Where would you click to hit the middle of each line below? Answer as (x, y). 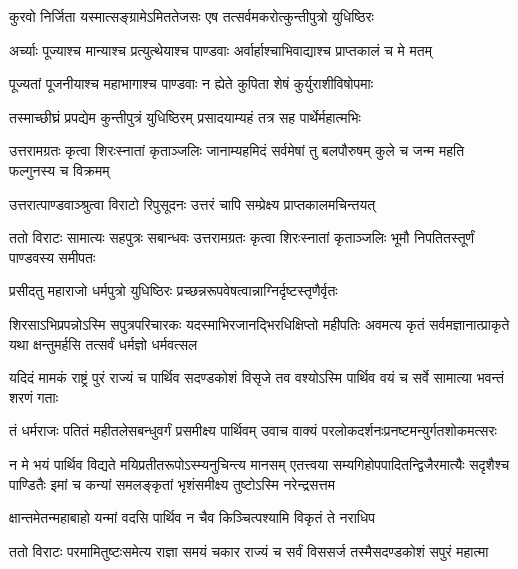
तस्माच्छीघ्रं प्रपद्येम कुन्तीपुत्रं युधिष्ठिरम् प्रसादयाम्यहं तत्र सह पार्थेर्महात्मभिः (185, 116)
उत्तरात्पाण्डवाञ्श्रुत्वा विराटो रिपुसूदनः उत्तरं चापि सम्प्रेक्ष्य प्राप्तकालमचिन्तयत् (192, 203)
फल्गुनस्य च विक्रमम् (59, 169)
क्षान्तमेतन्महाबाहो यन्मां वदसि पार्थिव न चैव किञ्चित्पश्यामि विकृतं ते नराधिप (192, 517)
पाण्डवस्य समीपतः (52, 256)
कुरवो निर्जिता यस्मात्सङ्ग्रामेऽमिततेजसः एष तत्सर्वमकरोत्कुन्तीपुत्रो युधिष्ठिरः (191, 16)
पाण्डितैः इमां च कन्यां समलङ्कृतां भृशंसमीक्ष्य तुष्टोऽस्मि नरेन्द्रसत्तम (172, 483)
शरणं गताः (34, 396)
